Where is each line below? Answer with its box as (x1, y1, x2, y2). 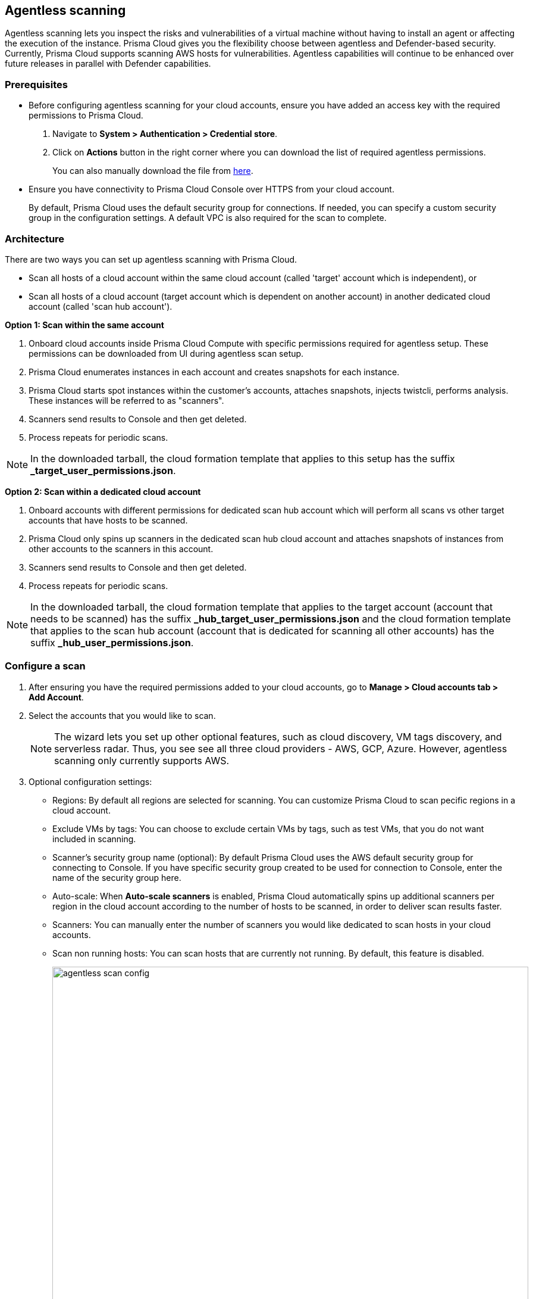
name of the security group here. (52, 872, 181, 883)
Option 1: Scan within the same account (5, 319, 164, 330)
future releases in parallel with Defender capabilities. (5, 58, 211, 69)
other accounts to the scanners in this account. (29, 543, 214, 554)
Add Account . (29, 691, 84, 702)
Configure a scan (5, 660, 86, 672)
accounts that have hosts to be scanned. (29, 515, 188, 525)
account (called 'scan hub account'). (29, 301, 173, 311)
